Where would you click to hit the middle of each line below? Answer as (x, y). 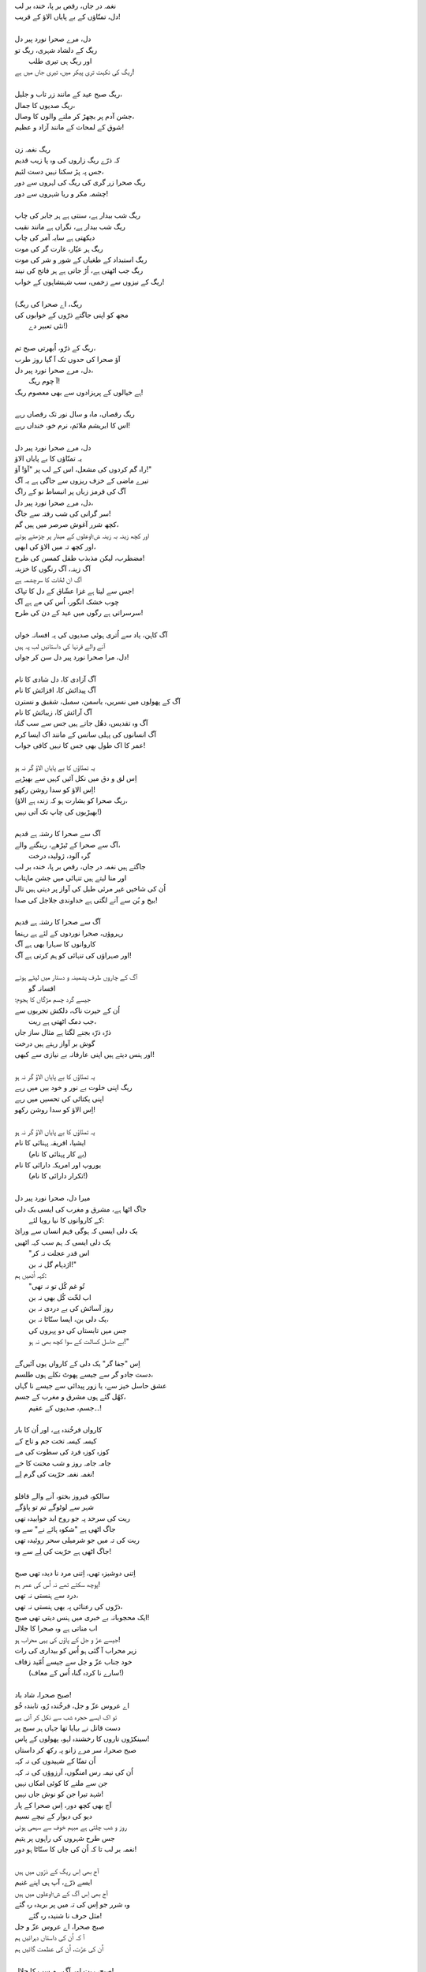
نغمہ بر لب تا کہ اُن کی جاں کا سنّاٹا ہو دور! (76, 1849)
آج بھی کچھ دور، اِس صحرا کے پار (63, 1805)
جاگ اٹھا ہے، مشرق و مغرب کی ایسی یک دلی (80, 1209)
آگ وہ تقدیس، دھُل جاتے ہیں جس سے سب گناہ (81, 723)
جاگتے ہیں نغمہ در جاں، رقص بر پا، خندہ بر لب (80, 867)
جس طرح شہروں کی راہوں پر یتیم (65, 1838)
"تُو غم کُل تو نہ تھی (57, 1287)
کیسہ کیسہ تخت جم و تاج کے (56, 1440)
